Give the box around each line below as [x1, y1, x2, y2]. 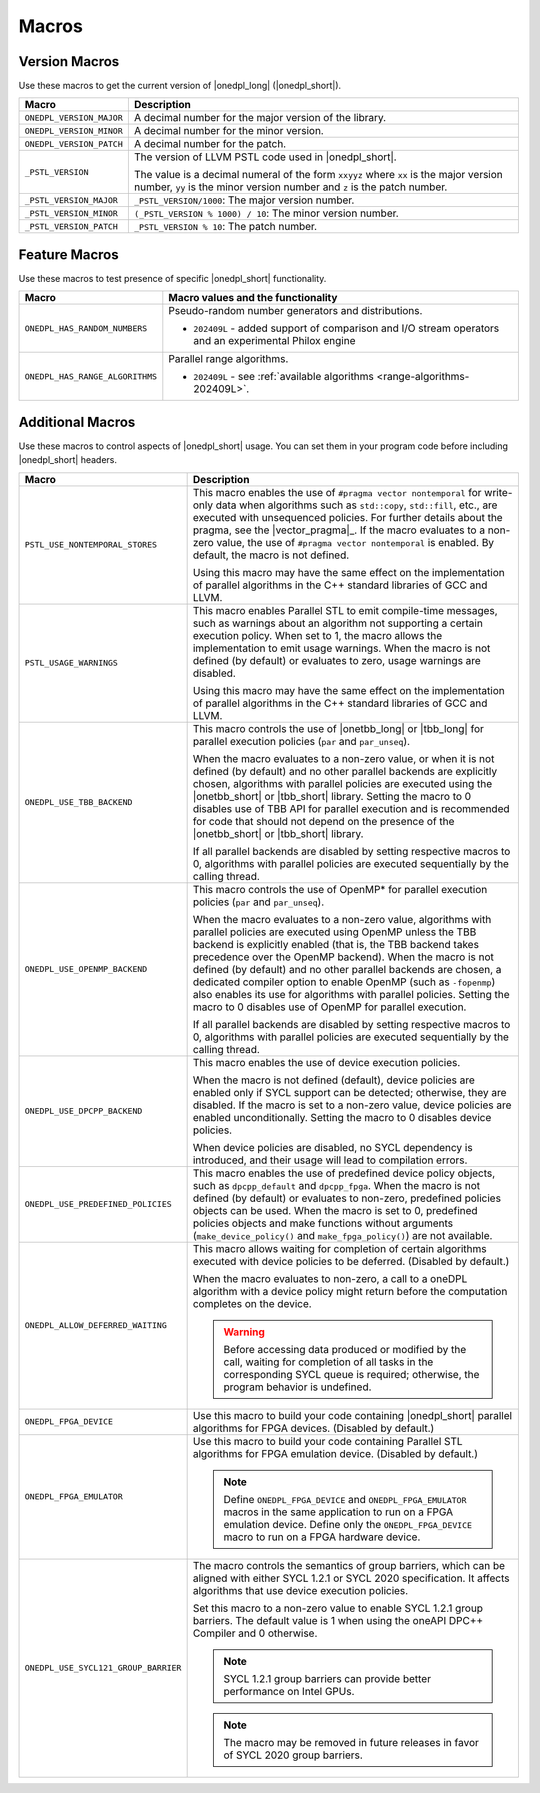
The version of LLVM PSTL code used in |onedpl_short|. [133, 150, 397, 164]
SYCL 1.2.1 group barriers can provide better [223, 1671, 432, 1685]
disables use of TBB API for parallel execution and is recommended [192, 801, 510, 815]
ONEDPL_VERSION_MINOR [24, 125, 124, 136]
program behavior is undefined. [223, 1380, 372, 1394]
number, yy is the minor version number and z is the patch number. [133, 180, 448, 194]
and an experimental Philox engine [193, 334, 356, 348]
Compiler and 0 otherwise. [192, 1626, 318, 1640]
